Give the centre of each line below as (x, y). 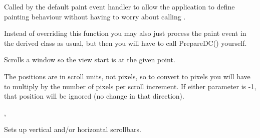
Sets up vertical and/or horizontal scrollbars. (73, 129)
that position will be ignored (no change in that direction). (94, 96)
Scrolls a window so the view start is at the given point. (90, 60)
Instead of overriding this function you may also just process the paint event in (125, 33)
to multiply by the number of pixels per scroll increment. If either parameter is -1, (130, 86)
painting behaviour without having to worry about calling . (95, 16)
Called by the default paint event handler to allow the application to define (119, 6)
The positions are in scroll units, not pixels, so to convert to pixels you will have (127, 76)
